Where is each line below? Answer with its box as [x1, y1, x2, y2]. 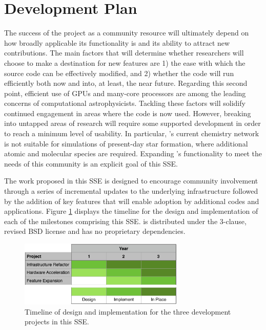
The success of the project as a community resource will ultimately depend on [4, 27, 249, 38]
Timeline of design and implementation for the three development [25, 306, 231, 317]
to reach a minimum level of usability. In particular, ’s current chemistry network [4, 128, 259, 139]
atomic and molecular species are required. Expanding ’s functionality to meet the [4, 148, 262, 159]
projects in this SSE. [25, 316, 89, 327]
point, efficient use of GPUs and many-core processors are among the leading [4, 87, 246, 98]
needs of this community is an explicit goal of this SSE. [4, 158, 178, 169]
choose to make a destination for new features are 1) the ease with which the [4, 57, 245, 68]
